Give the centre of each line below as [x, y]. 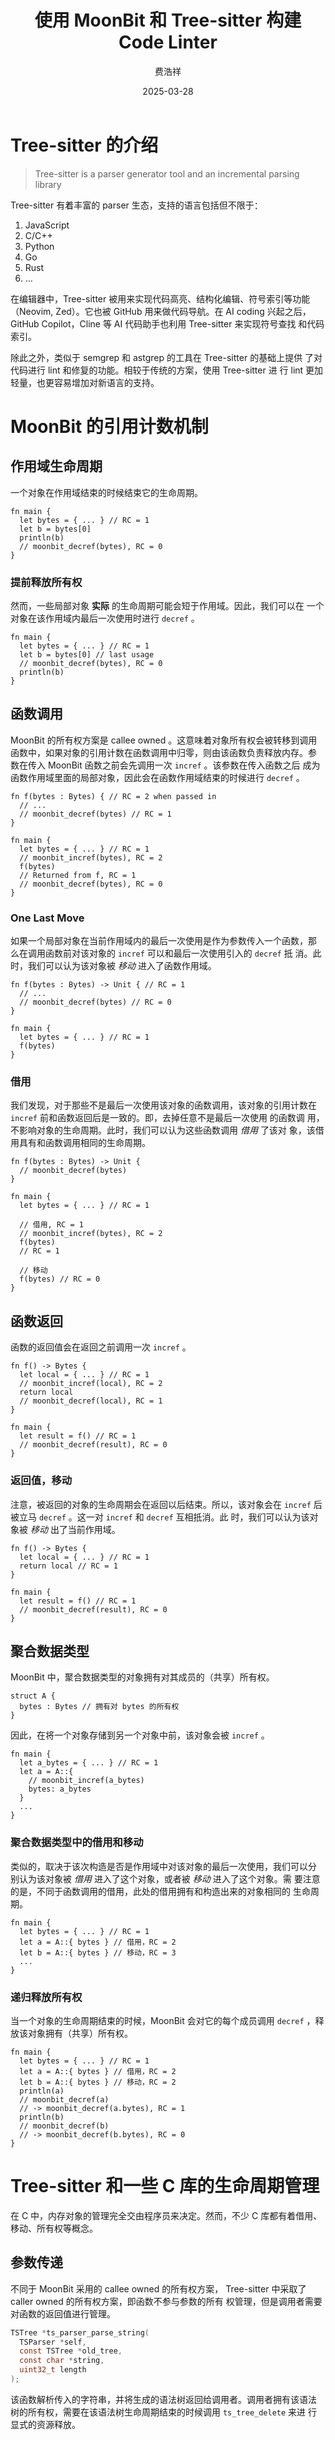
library [48, 184]
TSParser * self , [53, 2342]
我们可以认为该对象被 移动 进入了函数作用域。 [122, 966]
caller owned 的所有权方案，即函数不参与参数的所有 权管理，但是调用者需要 [166, 2301]
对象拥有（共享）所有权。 [80, 2033]
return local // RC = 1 [68, 1566]
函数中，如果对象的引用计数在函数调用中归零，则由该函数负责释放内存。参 [163, 752]
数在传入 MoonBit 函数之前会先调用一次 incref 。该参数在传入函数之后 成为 [165, 765]
